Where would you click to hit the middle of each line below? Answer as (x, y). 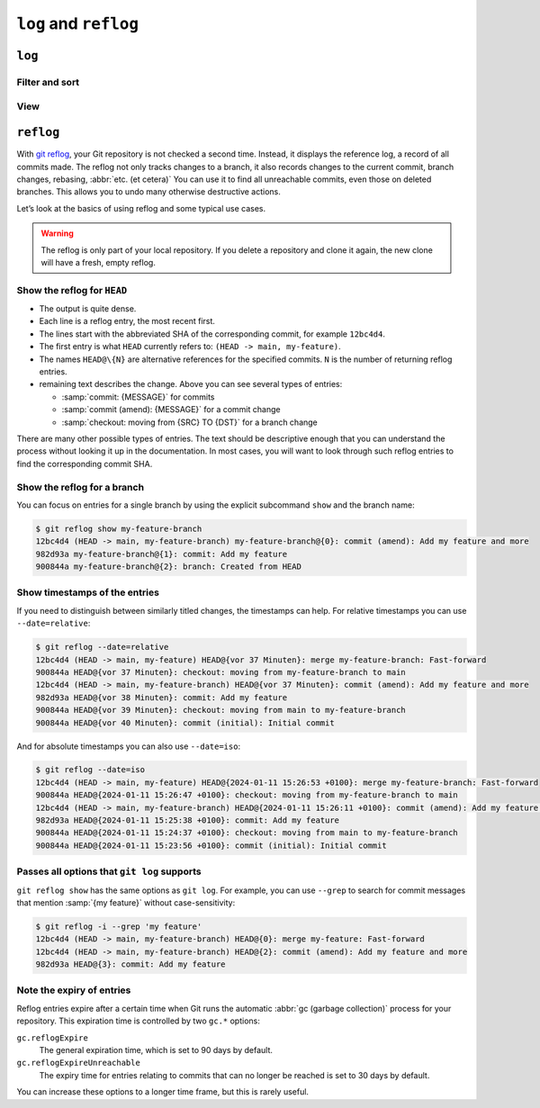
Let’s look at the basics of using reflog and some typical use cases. (141, 208)
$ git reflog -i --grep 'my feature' (119, 926)
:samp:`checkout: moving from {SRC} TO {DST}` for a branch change (190, 422)
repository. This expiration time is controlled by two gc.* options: (138, 1021)
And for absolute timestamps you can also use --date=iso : (129, 746)
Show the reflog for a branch (80, 487)
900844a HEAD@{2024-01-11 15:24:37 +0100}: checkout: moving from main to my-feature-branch (247, 833)
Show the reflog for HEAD (72, 290)
